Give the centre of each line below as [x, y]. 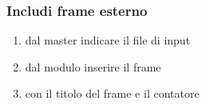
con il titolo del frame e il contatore [112, 93]
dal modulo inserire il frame [93, 66]
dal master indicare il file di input [108, 40]
